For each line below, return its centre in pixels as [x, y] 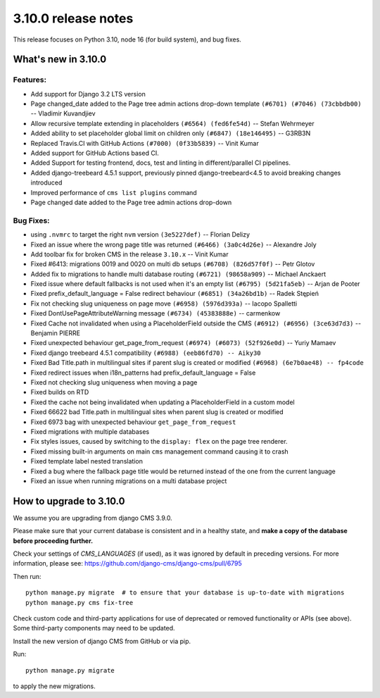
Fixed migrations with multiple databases [90, 431]
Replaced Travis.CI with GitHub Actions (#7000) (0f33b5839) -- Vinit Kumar [145, 143]
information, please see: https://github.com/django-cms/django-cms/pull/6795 [127, 563]
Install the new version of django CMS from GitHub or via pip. [102, 641]
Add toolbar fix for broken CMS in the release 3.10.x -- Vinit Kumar [129, 254]
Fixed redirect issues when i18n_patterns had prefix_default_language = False [143, 373]
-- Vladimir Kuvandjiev [63, 113]
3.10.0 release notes [73, 18]
